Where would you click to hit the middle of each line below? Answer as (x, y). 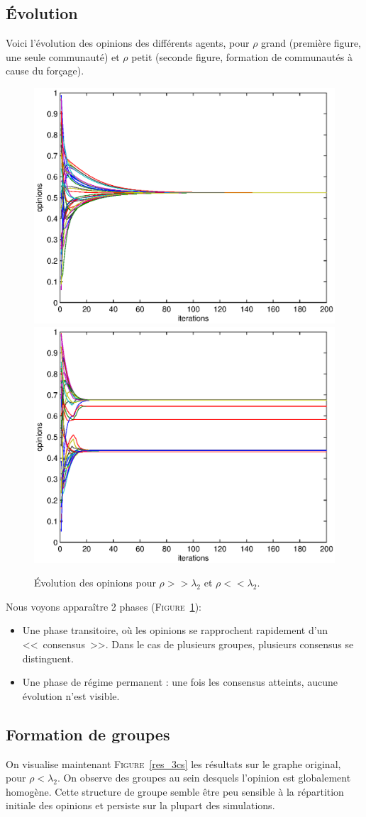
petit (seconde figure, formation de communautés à (242, 56)
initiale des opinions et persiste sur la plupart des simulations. (140, 805)
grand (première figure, (311, 43)
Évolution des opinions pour (95, 583)
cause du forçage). (45, 71)
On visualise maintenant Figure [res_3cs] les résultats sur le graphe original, (173, 763)
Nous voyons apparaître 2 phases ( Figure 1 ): (104, 606)
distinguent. (48, 658)
